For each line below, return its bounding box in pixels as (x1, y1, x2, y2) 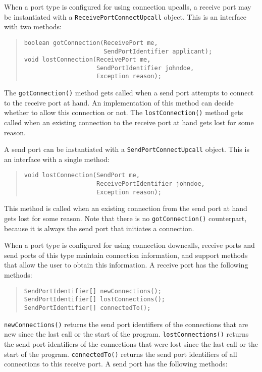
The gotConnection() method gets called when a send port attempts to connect (4, 87, 254, 98)
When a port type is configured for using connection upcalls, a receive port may (4, 2, 251, 12)
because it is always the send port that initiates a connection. (4, 223, 194, 233)
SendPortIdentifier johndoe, (96, 64, 194, 72)
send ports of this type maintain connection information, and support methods (4, 249, 248, 260)
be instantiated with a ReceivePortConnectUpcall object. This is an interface (4, 11, 247, 22)
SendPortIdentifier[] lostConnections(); (24, 296, 165, 303)
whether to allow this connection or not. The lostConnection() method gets (4, 107, 243, 118)
